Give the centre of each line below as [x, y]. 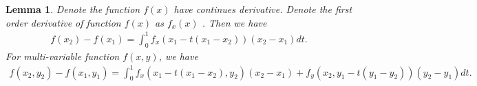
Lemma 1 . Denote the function [73, 9]
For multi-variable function [63, 56]
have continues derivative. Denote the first [263, 9]
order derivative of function [63, 22]
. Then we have [234, 22]
